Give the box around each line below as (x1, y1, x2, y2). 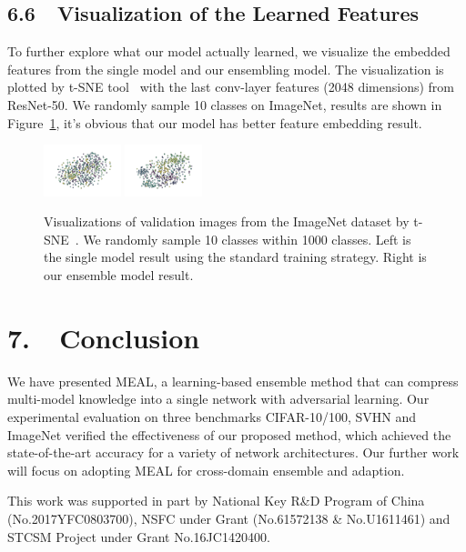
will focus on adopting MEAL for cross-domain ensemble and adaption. (7, 460, 405, 479)
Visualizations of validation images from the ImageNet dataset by (44, 212, 410, 231)
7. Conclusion (7, 318, 200, 356)
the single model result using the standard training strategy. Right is (44, 247, 427, 266)
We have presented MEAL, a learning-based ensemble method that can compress (7, 371, 459, 390)
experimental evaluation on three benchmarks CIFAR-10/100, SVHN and (7, 406, 416, 426)
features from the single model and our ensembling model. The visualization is (7, 59, 444, 78)
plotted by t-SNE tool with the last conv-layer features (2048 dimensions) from (7, 77, 455, 96)
